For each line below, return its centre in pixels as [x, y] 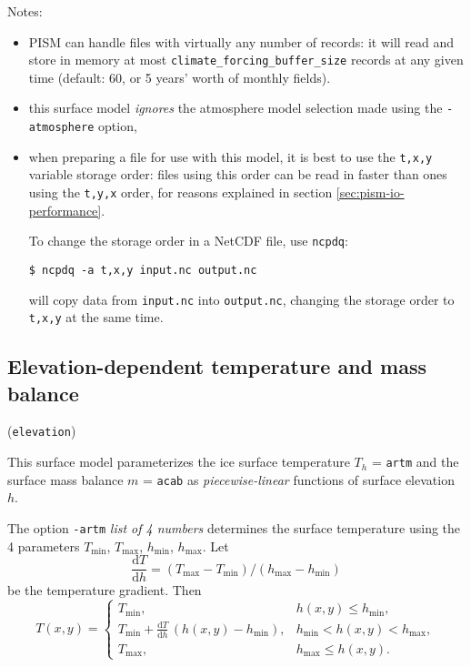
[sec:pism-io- [370, 192]
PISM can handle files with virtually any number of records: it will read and [241, 41]
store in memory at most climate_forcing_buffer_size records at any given [246, 60]
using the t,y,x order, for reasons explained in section [180, 192]
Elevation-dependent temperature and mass [217, 366]
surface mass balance [65, 479]
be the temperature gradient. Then [105, 590]
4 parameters [44, 546]
